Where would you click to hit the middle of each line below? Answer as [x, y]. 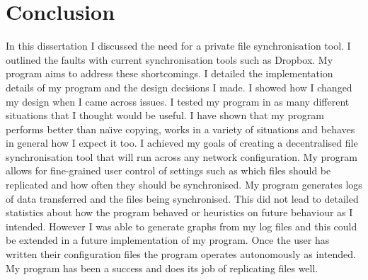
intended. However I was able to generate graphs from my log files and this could [182, 226]
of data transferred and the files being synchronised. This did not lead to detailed [182, 198]
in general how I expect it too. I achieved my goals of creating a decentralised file [182, 143]
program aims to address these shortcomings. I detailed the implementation [169, 73]
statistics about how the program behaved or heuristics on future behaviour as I [179, 212]
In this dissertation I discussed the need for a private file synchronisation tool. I [178, 46]
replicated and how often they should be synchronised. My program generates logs [184, 185]
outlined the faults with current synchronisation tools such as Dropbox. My [169, 59]
